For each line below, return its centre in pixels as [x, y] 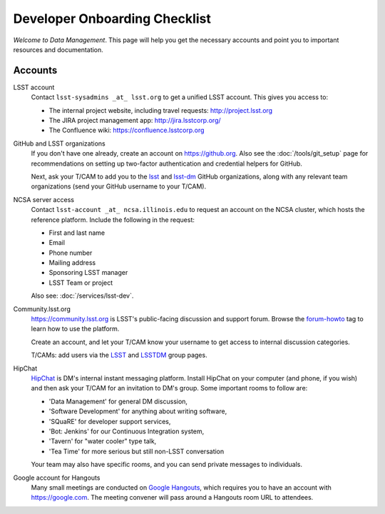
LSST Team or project [81, 283]
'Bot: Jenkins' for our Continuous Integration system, [127, 431]
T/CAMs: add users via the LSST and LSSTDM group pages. [119, 355]
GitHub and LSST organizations [60, 143]
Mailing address [72, 263]
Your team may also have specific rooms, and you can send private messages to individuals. [167, 465]
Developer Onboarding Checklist [112, 19]
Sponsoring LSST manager [88, 273]
